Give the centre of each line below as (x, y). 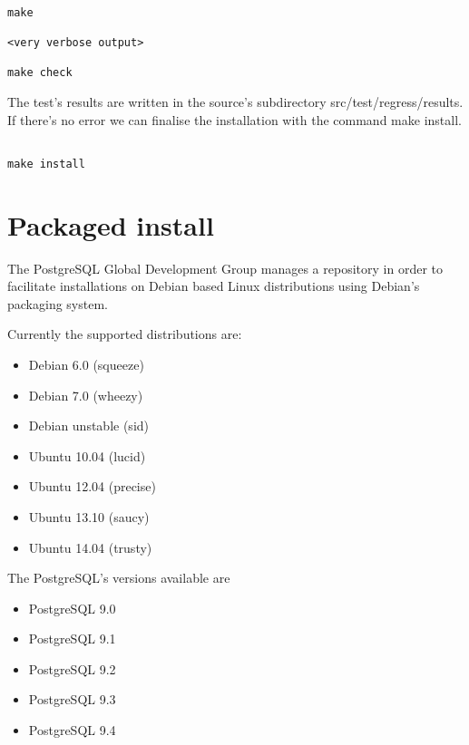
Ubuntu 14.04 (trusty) (90, 547)
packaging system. (58, 303)
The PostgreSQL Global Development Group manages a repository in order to (225, 268)
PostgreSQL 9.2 (72, 668)
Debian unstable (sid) (88, 426)
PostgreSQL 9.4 (72, 730)
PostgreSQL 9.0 (72, 608)
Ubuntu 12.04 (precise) (92, 486)
